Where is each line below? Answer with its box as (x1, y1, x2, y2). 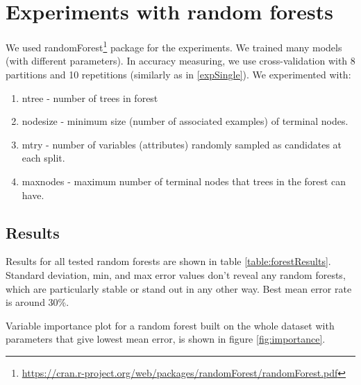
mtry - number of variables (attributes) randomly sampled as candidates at (22, 137, 342, 151)
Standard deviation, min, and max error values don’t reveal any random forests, (6, 267, 346, 282)
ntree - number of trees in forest (22, 90, 158, 105)
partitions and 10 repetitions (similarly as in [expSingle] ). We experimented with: (6, 67, 351, 81)
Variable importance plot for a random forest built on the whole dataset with (6, 318, 335, 332)
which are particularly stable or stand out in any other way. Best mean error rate (6, 281, 352, 296)
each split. (22, 151, 65, 165)
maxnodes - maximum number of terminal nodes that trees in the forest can (22, 173, 346, 188)
